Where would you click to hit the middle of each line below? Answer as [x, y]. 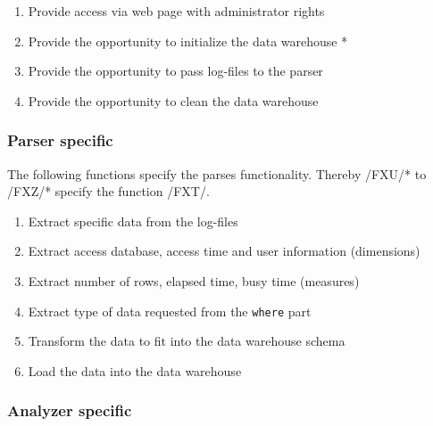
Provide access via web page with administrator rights [176, 11]
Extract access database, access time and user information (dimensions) [224, 251]
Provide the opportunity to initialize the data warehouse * [188, 41]
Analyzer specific [70, 410]
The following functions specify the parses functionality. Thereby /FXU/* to [217, 173]
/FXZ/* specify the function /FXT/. [108, 191]
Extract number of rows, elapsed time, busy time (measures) [194, 280]
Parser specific [60, 140]
